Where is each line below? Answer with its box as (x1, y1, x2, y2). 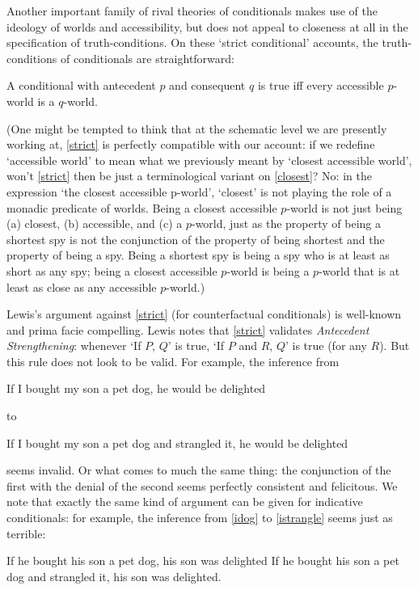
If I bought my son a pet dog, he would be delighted (6, 380, 266, 397)
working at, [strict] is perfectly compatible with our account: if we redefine (6, 136, 375, 153)
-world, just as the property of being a (191, 215, 381, 232)
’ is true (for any (285, 337, 367, 354)
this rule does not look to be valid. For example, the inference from (6, 352, 340, 369)
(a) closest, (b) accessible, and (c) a (6, 215, 183, 232)
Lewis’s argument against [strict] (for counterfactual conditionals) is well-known (6, 306, 402, 322)
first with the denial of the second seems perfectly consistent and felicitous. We (6, 477, 398, 494)
